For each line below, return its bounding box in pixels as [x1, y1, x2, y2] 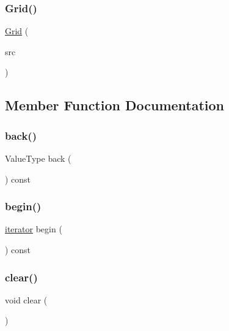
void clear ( [5, 293, 48, 306]
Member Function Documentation [5, 96, 225, 115]
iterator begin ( [5, 223, 62, 235]
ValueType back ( [5, 152, 71, 164]
